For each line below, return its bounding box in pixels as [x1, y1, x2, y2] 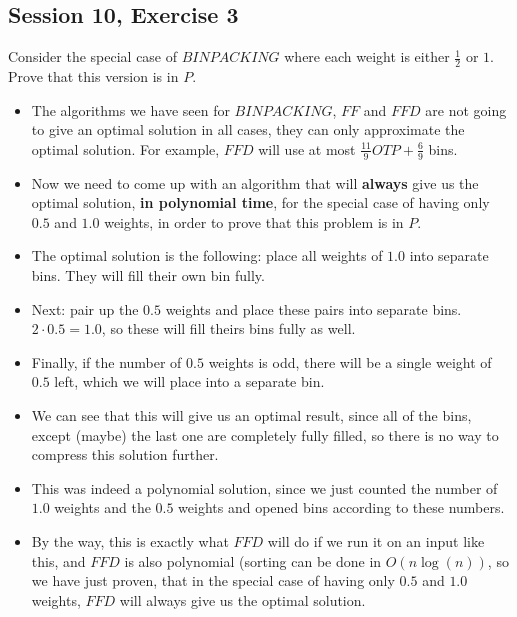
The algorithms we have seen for [31, 99, 230, 120]
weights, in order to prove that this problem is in [104, 211, 404, 232]
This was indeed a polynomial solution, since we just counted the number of [31, 477, 498, 498]
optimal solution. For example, [31, 138, 220, 159]
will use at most [258, 138, 356, 159]
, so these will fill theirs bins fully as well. [101, 318, 356, 339]
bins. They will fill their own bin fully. [31, 265, 265, 286]
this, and [31, 550, 86, 571]
